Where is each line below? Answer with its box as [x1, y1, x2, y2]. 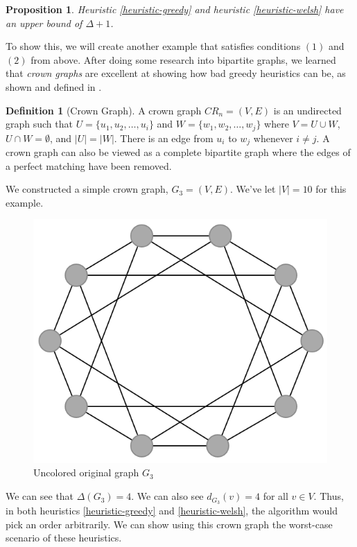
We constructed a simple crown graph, [6, 182, 168, 196]
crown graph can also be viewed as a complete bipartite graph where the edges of [6, 145, 351, 159]
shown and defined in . [6, 79, 102, 94]
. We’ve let [230, 182, 276, 196]
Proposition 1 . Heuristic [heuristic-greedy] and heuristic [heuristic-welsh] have [6, 2, 344, 16]
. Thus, [313, 489, 344, 503]
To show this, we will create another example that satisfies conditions [6, 39, 301, 53]
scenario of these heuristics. [6, 530, 122, 545]
